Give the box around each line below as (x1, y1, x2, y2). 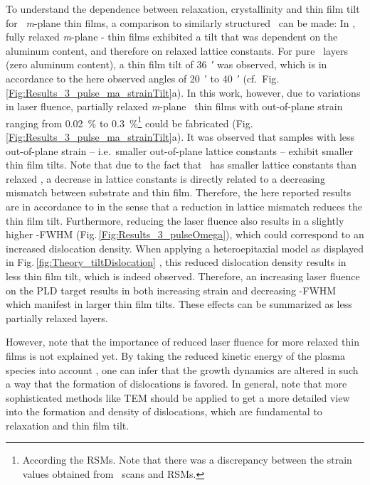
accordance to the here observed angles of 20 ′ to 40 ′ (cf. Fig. (6, 70, 280, 85)
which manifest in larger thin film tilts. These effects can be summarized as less (6, 297, 352, 311)
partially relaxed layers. (6, 310, 108, 325)
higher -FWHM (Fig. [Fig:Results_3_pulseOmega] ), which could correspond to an (6, 227, 364, 242)
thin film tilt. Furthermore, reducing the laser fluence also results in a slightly (6, 213, 344, 228)
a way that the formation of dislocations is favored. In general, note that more (6, 376, 347, 391)
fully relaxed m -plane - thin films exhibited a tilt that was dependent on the (6, 29, 338, 44)
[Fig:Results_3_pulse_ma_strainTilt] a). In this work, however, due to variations (6, 85, 361, 100)
